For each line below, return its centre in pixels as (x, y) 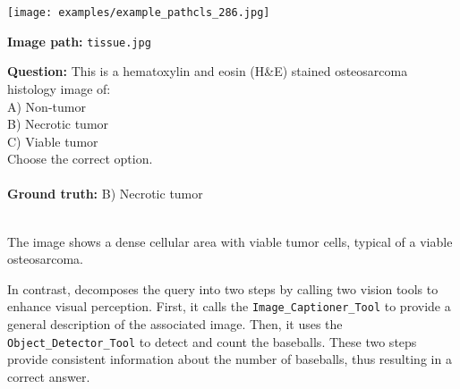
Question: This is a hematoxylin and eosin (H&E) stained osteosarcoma (208, 71)
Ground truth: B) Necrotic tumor (105, 194)
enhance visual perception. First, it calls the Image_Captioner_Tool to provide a (229, 306)
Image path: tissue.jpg (79, 41)
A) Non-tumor (47, 106)
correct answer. (49, 376)
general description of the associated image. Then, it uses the (175, 324)
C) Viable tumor (53, 141)
